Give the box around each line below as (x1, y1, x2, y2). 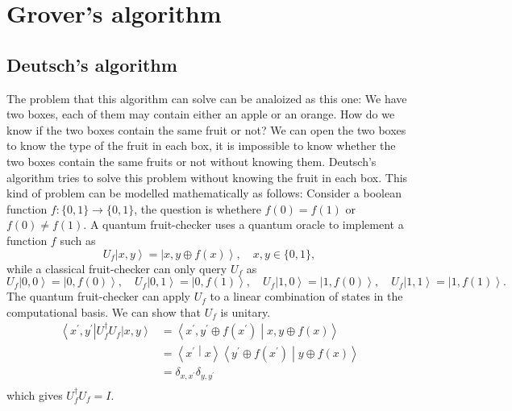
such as (60, 231, 96, 248)
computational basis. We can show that (6, 303, 201, 320)
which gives (6, 386, 63, 403)
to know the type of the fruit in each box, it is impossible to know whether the (6, 137, 396, 154)
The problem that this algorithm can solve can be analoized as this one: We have (6, 89, 407, 106)
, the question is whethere (134, 200, 261, 217)
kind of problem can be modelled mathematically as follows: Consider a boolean (6, 185, 402, 201)
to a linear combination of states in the (210, 288, 403, 305)
